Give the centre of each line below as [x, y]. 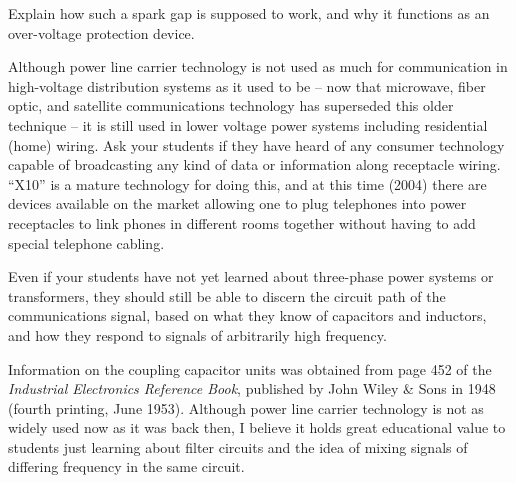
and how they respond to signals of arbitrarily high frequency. [197, 334]
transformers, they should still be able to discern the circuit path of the [227, 295]
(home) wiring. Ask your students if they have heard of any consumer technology [256, 144]
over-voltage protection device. [101, 32]
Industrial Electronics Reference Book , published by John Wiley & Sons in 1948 [252, 388]
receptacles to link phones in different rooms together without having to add [242, 222]
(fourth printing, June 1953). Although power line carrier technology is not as [246, 407]
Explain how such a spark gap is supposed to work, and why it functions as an [249, 13]
